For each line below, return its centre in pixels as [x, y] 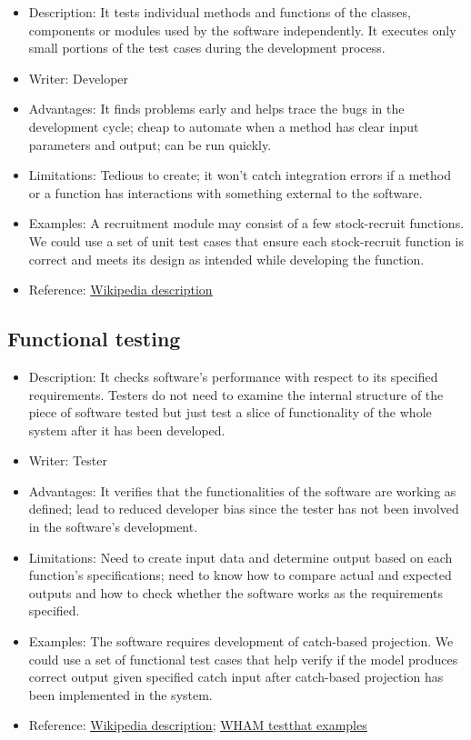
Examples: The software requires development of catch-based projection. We [241, 641]
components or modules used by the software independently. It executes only [242, 30]
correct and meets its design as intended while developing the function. [226, 259]
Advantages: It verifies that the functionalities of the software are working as [242, 490]
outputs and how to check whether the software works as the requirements [235, 592]
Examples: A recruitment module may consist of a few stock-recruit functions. [246, 223]
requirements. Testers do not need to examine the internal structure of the [236, 394]
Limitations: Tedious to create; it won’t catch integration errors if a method [240, 175]
